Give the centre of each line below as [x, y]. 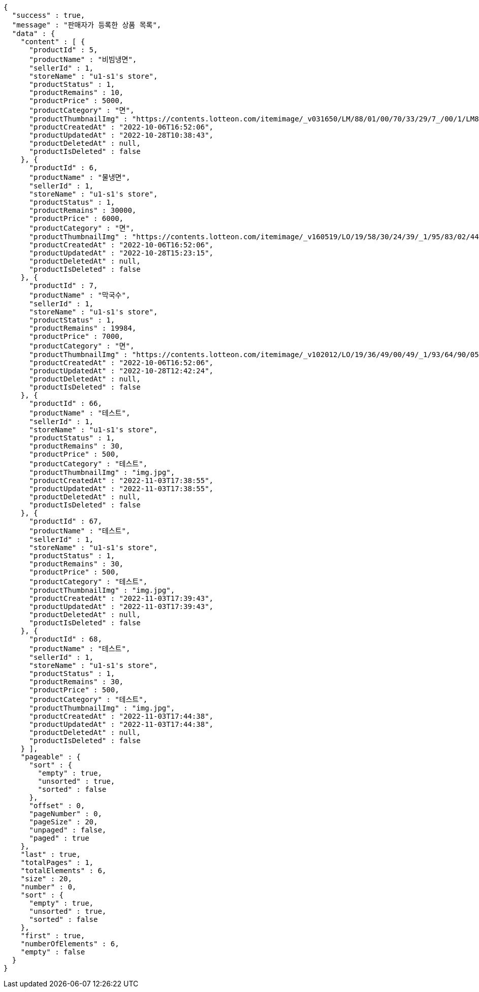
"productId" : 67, [66, 521]
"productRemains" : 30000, [83, 210]
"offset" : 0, [57, 806]
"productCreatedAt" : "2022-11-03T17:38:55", [121, 481]
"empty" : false [53, 952]
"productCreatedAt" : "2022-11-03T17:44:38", [121, 716]
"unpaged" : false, [68, 830]
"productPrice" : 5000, [76, 101]
